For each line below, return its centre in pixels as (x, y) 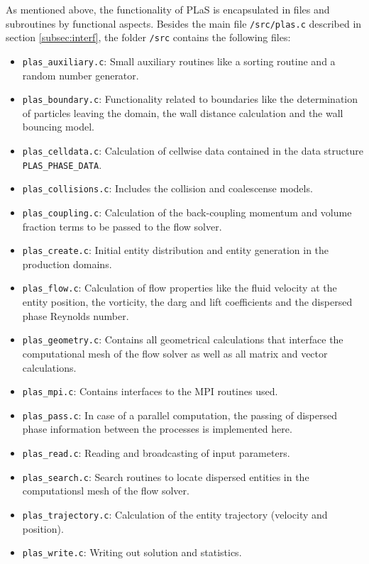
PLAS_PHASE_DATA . (62, 164)
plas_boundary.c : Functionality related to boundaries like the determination (190, 99)
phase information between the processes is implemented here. (157, 429)
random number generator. (81, 75)
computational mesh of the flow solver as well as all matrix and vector (175, 353)
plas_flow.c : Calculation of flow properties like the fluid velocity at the (180, 288)
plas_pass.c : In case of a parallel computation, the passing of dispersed (180, 415)
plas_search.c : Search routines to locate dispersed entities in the (166, 476)
